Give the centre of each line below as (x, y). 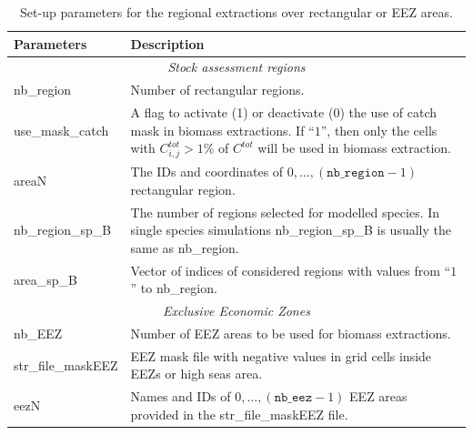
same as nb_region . (185, 247)
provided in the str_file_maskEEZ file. (239, 414)
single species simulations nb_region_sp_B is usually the (291, 230)
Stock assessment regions (236, 67)
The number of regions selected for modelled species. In (285, 212)
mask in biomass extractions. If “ (222, 130)
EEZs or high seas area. (196, 374)
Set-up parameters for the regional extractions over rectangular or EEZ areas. (236, 12)
